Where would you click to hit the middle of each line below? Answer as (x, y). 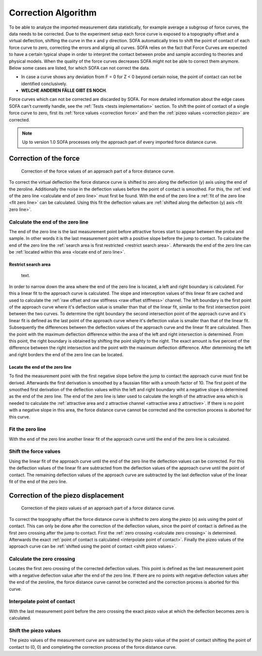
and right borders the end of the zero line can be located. (66, 354)
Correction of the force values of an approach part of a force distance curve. (98, 171)
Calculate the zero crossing (42, 559)
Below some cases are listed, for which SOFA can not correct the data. (80, 68)
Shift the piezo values (35, 630)
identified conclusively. (44, 84)
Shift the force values (35, 451)
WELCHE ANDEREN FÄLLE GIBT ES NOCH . (64, 90)
